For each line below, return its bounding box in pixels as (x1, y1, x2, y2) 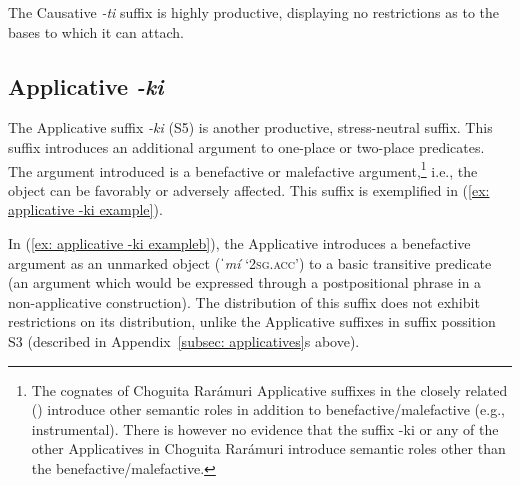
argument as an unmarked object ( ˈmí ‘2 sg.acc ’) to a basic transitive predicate (8, 252, 492, 273)
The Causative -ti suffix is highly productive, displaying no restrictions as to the (8, 2, 500, 22)
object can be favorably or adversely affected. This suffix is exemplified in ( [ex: (8, 179, 490, 200)
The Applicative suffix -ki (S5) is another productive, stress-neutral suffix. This (8, 117, 493, 138)
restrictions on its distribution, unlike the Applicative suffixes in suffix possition (8, 311, 496, 332)
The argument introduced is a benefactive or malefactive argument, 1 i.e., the (8, 157, 478, 181)
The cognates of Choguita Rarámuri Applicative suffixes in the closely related (31, 379, 508, 400)
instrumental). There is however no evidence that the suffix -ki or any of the (31, 418, 499, 439)
